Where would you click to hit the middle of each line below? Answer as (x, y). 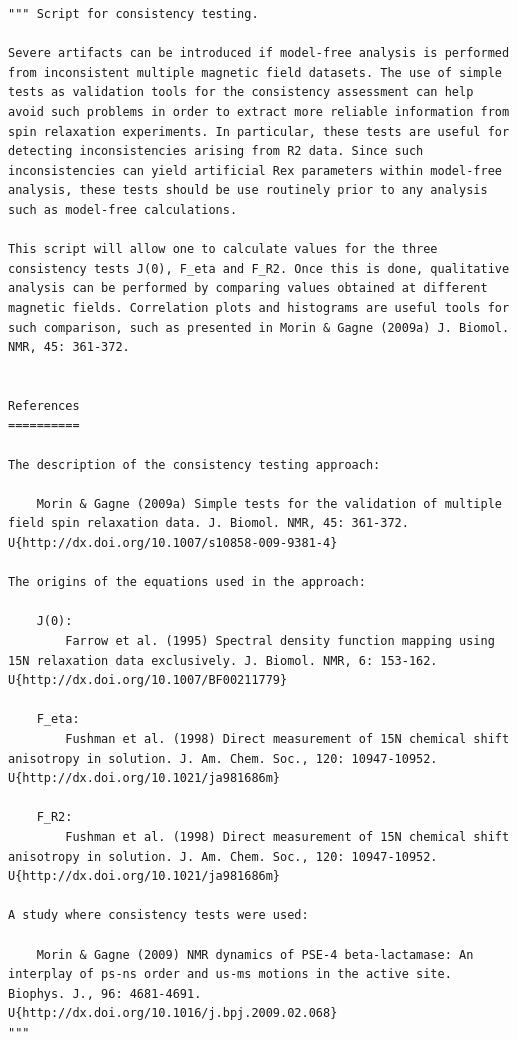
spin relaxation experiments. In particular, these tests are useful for (259, 131)
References (44, 405)
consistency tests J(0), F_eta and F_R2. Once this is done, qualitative (259, 268)
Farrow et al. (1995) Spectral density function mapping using (280, 641)
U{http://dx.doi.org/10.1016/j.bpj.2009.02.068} (173, 1013)
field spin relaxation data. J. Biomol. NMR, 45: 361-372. (208, 523)
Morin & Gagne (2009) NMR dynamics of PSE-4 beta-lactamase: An (255, 954)
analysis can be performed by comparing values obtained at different (248, 288)
